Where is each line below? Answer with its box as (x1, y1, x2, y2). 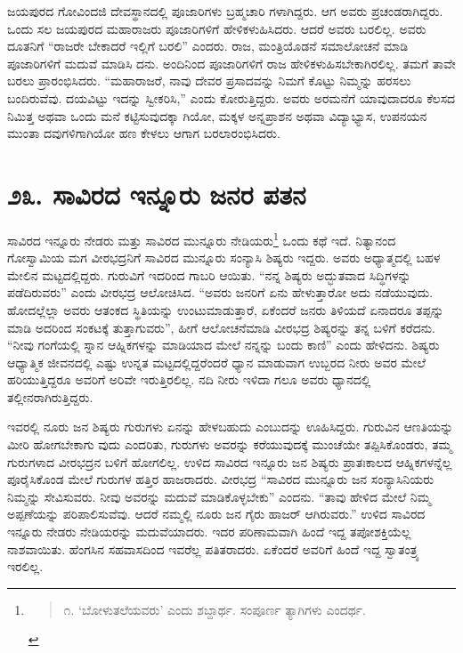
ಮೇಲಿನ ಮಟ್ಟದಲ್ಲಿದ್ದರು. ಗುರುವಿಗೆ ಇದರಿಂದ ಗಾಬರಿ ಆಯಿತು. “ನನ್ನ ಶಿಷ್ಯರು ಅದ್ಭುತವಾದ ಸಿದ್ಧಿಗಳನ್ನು (7, 265, 411, 284)
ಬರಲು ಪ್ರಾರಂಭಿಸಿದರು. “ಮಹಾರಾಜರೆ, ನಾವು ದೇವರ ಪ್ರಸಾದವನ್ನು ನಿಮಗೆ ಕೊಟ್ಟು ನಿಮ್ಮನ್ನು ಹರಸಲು (7, 71, 411, 90)
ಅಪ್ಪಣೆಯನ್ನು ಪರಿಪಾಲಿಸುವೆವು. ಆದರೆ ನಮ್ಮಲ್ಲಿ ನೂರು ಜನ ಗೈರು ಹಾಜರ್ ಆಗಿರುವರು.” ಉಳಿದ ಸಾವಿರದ (7, 504, 426, 523)
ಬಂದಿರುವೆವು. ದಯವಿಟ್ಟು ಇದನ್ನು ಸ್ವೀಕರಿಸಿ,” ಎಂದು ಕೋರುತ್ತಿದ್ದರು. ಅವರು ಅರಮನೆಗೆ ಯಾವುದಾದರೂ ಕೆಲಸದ (7, 88, 456, 107)
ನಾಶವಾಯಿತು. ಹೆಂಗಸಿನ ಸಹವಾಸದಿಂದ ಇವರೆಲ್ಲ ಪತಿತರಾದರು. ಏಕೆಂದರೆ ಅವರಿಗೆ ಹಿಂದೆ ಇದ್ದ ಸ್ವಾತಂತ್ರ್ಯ (7, 539, 420, 558)
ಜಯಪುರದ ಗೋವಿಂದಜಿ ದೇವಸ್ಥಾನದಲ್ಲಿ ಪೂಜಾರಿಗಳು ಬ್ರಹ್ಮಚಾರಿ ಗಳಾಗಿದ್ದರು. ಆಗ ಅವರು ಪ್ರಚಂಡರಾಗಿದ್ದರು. (7, 2, 443, 20)
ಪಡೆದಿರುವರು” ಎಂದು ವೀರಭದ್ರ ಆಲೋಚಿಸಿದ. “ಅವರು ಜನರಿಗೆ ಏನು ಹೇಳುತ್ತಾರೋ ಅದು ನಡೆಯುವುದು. (7, 283, 434, 302)
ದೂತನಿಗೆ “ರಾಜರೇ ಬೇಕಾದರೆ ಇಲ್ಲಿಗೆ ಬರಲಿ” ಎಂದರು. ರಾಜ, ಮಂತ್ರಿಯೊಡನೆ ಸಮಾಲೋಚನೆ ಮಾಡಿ (7, 36, 409, 55)
